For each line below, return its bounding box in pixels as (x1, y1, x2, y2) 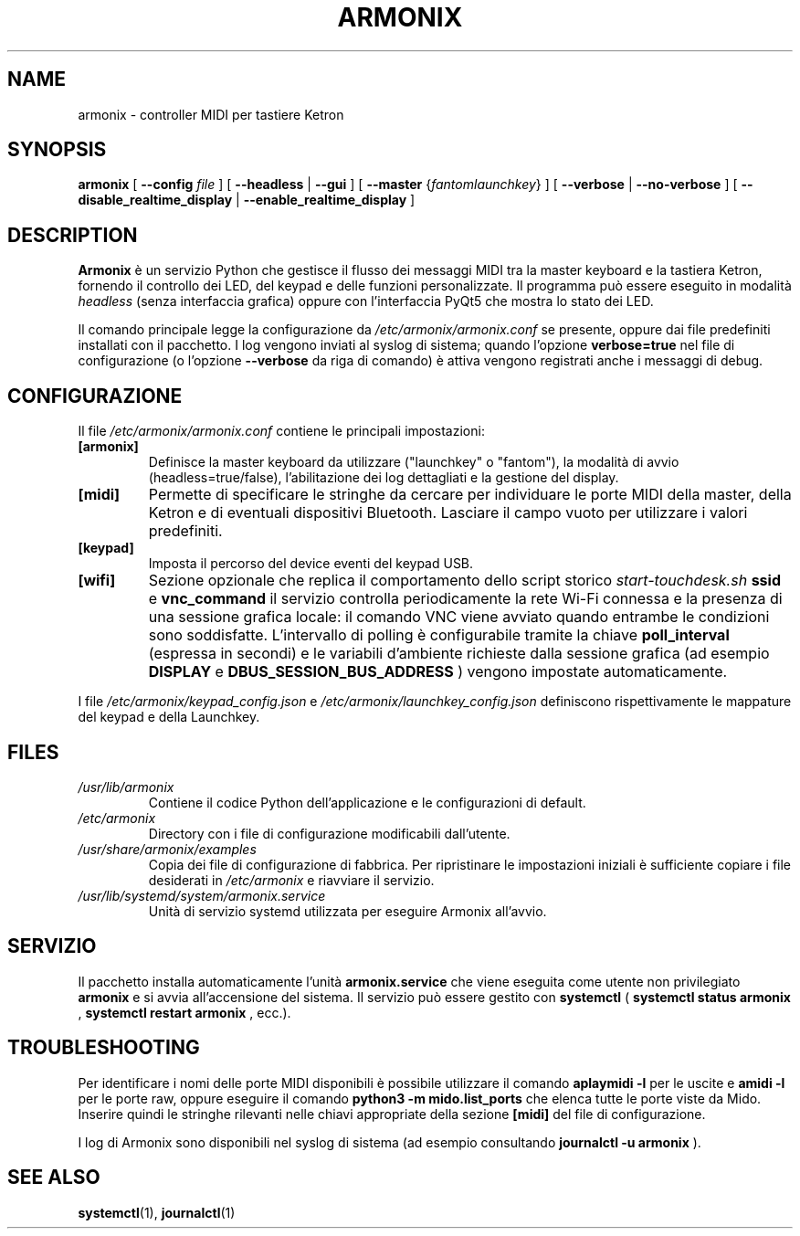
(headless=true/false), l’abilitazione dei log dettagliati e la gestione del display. (148, 470, 619, 486)
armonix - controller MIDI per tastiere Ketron (78, 106, 344, 122)
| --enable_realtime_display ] (236, 192, 416, 208)
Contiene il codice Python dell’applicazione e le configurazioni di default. (148, 794, 586, 810)
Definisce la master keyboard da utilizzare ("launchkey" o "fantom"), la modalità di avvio (148, 454, 679, 470)
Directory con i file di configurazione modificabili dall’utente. (148, 825, 511, 841)
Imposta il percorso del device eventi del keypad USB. (148, 555, 474, 572)
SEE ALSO (7, 1166, 100, 1189)
